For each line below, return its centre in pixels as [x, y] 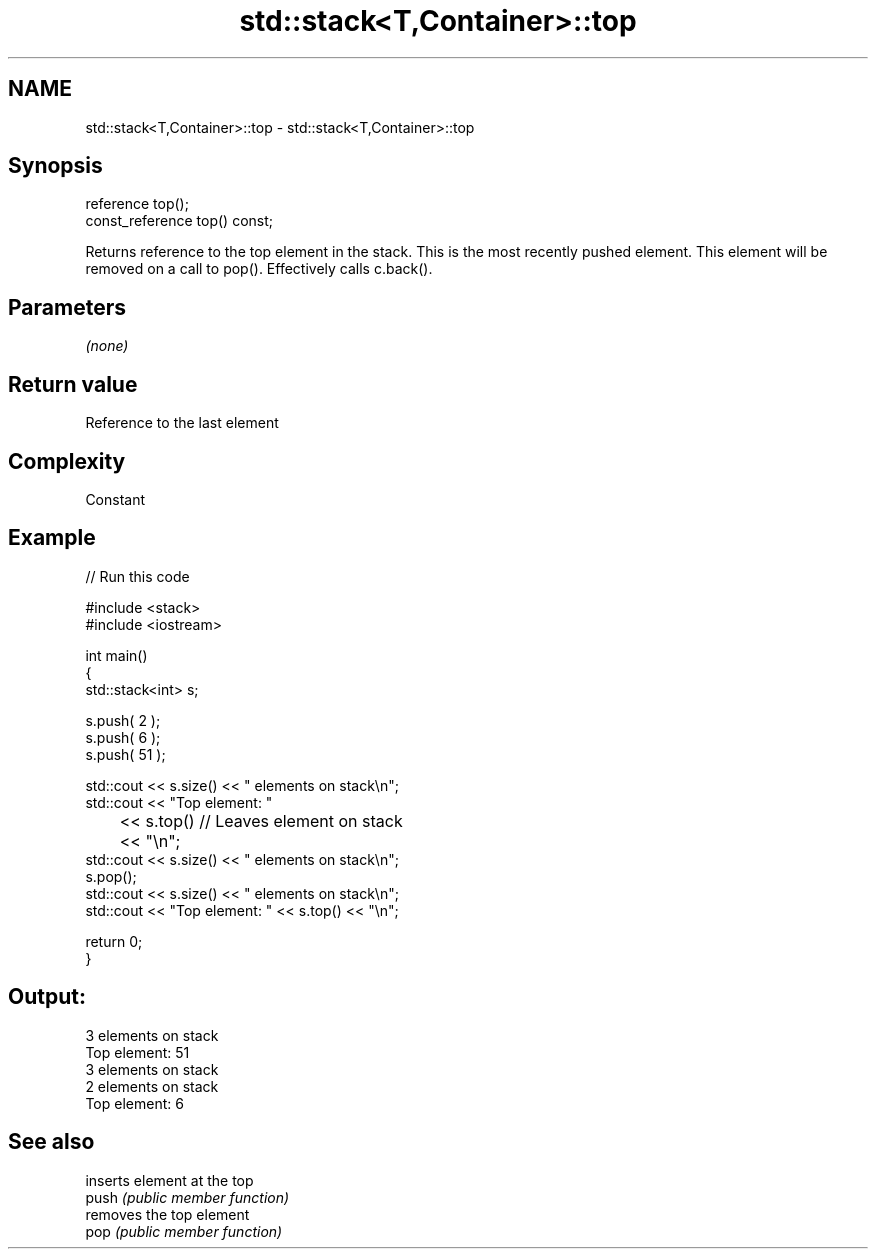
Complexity [67, 461]
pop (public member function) [184, 1231]
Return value [73, 384]
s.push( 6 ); [123, 737]
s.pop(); [111, 876]
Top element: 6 [134, 1103]
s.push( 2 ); [123, 720]
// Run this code [137, 576]
